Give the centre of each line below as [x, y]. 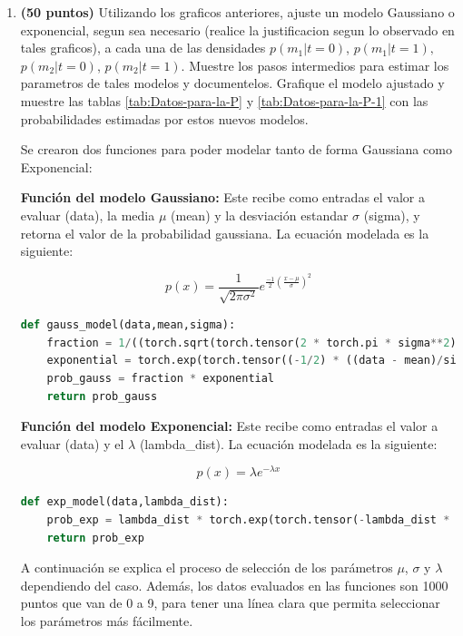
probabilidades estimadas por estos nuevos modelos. [164, 118]
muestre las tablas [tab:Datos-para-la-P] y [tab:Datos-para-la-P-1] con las [224, 100]
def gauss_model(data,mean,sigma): [128, 325]
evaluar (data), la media [88, 215]
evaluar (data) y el [72, 443]
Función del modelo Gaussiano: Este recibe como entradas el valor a [222, 197]
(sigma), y [392, 215]
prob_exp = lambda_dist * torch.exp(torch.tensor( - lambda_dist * [248, 520]
